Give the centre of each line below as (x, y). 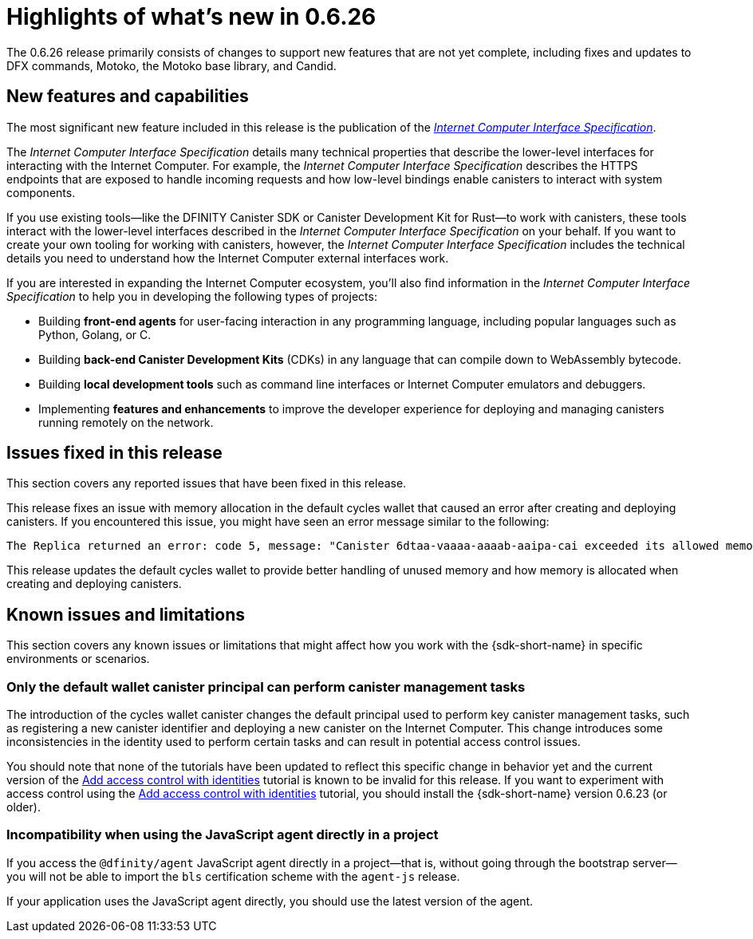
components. (41, 192)
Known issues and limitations (126, 614)
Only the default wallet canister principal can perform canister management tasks (266, 686)
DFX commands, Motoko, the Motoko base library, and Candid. (171, 65)
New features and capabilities (128, 97)
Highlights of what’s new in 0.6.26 (191, 17)
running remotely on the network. (126, 422)
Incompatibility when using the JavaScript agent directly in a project (223, 835)
